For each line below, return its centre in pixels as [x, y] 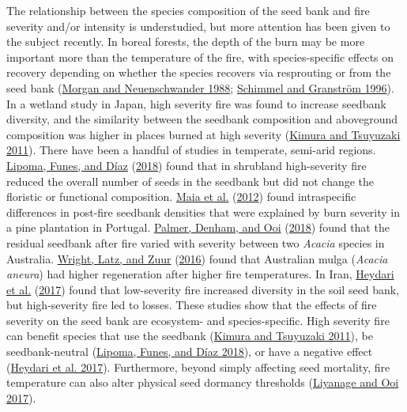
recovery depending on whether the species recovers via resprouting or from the [199, 72]
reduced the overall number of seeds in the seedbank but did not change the [190, 181]
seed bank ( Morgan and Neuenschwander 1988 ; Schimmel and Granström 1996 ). [200, 87]
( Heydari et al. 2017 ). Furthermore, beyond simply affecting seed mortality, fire [198, 367]
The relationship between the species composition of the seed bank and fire [188, 10]
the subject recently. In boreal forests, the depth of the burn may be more [186, 42]
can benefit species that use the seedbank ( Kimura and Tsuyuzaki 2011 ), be [190, 336]
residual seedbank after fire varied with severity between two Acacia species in [196, 242]
